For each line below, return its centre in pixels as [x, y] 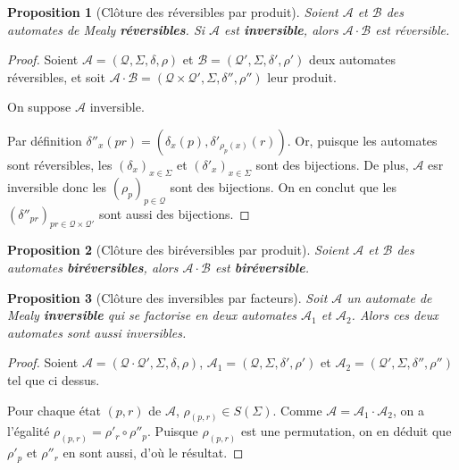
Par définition [45, 140]
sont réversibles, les [60, 164]
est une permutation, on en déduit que [346, 431]
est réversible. [413, 29]
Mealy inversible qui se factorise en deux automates [152, 315]
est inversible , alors [281, 29]
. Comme [297, 410]
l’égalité [29, 431]
